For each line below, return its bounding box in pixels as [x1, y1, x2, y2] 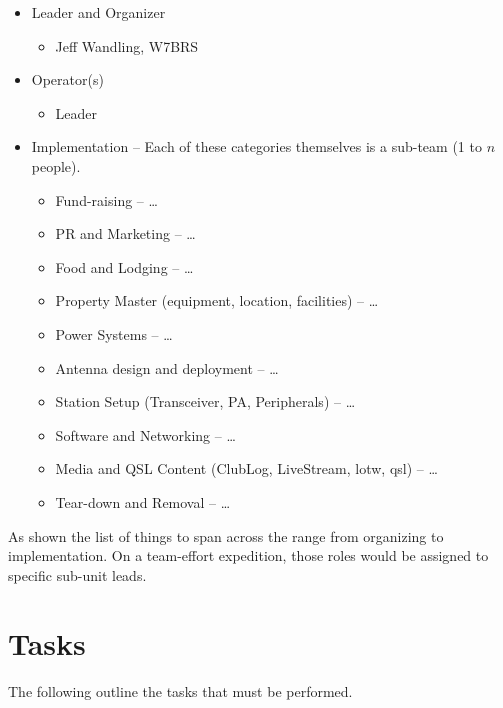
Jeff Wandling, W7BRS [55, 35, 199, 56]
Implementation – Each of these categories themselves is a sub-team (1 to [31, 136, 482, 157]
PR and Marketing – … [55, 223, 196, 244]
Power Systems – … [55, 323, 173, 344]
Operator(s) [31, 69, 104, 90]
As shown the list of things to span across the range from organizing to [8, 525, 444, 546]
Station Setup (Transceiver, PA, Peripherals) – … [55, 391, 356, 412]
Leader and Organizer [31, 2, 166, 22]
